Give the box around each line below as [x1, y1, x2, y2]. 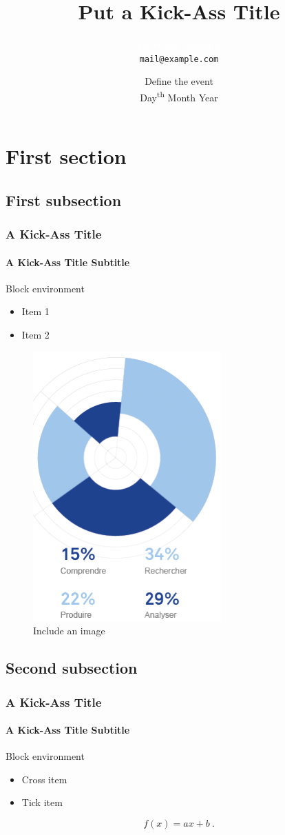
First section [6, 142, 127, 170]
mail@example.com [139, 54, 219, 64]
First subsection [6, 189, 122, 210]
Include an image [33, 623, 105, 638]
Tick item [21, 795, 63, 809]
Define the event [145, 74, 213, 88]
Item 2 [21, 328, 50, 342]
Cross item [21, 772, 67, 786]
